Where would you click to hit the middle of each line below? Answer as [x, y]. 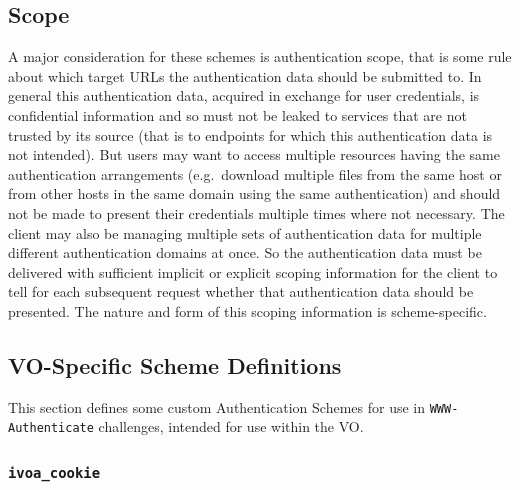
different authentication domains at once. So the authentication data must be [245, 252]
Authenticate [51, 428]
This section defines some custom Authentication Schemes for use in [217, 406]
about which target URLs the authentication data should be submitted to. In [245, 75]
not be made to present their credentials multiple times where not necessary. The [256, 212]
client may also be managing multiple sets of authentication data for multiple [245, 232]
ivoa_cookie [54, 472]
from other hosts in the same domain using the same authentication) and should [254, 193]
